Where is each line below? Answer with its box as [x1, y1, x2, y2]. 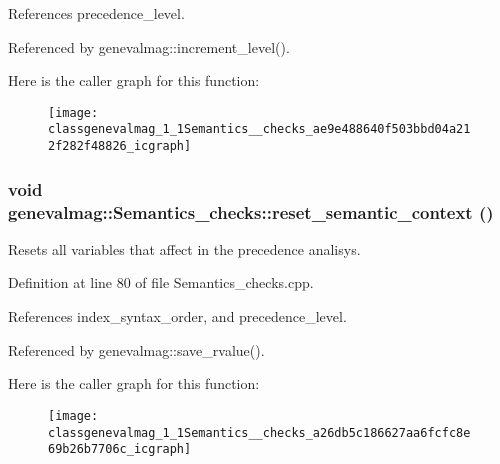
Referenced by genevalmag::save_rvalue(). [8, 339, 265, 360]
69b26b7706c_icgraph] [48, 442, 192, 457]
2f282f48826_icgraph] [48, 139, 192, 154]
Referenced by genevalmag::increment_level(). [8, 36, 290, 57]
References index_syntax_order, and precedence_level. [8, 306, 347, 327]
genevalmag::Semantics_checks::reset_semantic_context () [8, 199, 494, 224]
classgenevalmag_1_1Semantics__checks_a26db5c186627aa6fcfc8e [48, 425, 471, 440]
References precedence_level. [8, 3, 185, 23]
